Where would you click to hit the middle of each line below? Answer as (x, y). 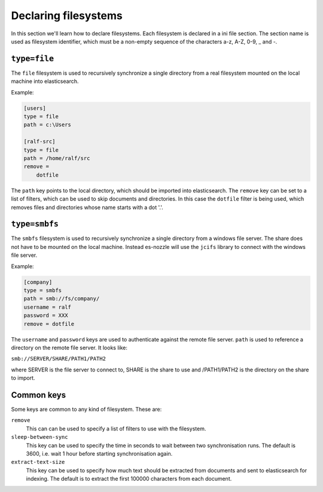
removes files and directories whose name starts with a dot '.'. (87, 207)
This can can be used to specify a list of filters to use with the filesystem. (116, 428)
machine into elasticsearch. (45, 81)
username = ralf (48, 307)
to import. (23, 378)
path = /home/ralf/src (57, 158)
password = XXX (46, 316)
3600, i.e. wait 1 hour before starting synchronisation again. (99, 453)
